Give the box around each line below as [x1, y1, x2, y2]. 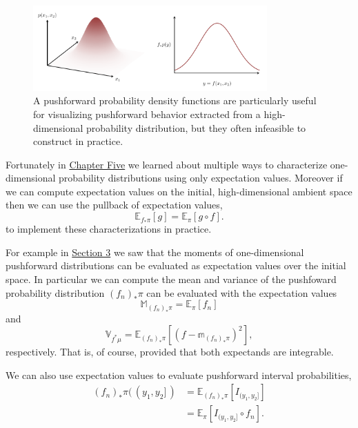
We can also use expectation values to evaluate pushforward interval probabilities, [6, 367, 352, 382]
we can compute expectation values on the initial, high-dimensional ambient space [6, 184, 352, 198]
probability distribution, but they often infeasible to [86, 120, 306, 135]
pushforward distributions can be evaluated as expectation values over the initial [6, 258, 346, 273]
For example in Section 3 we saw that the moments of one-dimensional [6, 244, 304, 259]
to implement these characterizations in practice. [6, 222, 212, 236]
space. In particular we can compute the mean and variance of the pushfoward [6, 271, 337, 286]
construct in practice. [33, 134, 123, 148]
